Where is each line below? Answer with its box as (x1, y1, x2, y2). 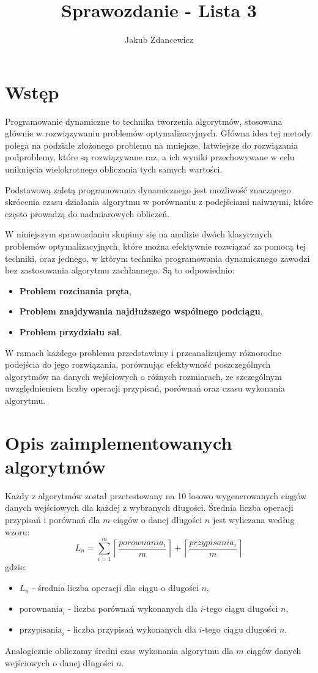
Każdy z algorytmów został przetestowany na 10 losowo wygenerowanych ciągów (5, 489, 307, 502)
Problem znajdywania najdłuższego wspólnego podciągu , (19, 305, 263, 318)
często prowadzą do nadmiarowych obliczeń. (5, 207, 169, 220)
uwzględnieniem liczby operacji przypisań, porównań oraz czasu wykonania (5, 382, 286, 395)
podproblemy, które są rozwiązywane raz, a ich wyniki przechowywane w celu (5, 151, 295, 163)
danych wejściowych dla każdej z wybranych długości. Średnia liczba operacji (5, 501, 294, 514)
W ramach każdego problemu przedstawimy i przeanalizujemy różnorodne (5, 346, 281, 359)
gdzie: (5, 560, 26, 573)
